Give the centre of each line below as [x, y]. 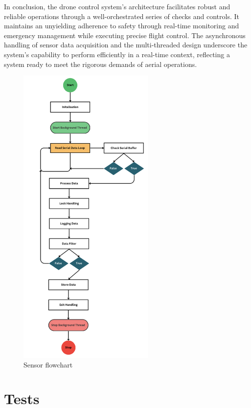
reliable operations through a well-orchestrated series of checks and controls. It [122, 16]
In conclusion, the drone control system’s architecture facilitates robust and [117, 6]
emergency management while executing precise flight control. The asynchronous [125, 35]
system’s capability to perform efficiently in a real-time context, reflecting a [117, 54]
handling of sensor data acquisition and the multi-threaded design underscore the [126, 45]
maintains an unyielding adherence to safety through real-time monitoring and [122, 26]
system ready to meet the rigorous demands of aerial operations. [101, 64]
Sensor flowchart [48, 365]
